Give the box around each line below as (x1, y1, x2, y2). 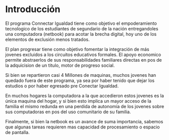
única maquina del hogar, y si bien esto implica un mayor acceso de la (5, 98, 152, 104)
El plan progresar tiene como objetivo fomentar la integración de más (5, 46, 149, 52)
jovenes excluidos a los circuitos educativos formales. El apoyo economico (5, 52, 161, 58)
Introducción (5, 4, 61, 15)
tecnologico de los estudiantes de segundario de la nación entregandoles (5, 25, 158, 31)
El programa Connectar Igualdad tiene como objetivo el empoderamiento (5, 20, 157, 26)
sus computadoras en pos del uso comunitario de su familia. (5, 109, 131, 115)
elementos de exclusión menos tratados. (5, 36, 90, 42)
